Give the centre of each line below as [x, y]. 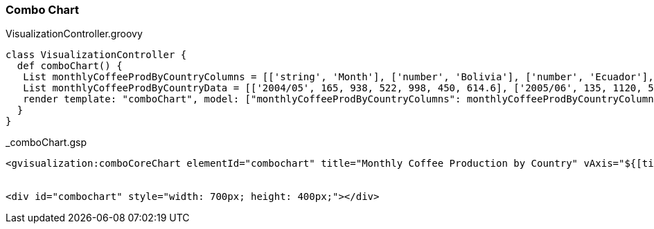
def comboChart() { [70, 66]
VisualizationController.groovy [74, 34]
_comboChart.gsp [46, 143]
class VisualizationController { [96, 55]
